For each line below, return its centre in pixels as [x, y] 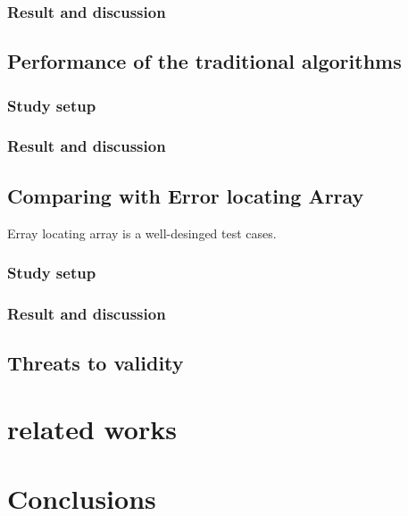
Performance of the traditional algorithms [204, 61]
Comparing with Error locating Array [186, 195]
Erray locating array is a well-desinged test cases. [142, 233]
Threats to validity [96, 363]
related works [92, 428]
